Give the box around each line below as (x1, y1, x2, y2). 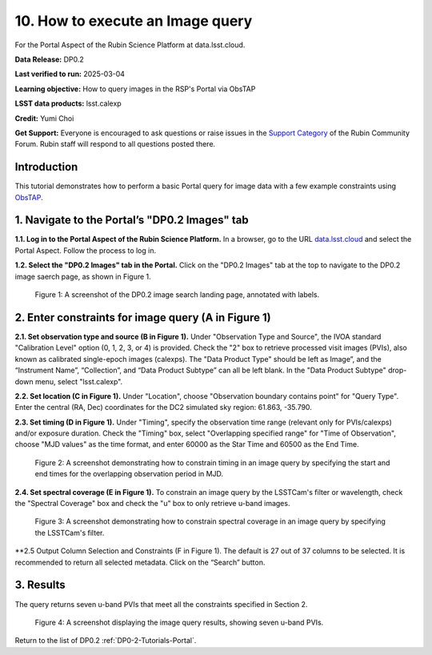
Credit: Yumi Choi (14, 113, 74, 123)
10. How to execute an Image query (14, 12, 253, 30)
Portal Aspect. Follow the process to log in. (14, 245, 156, 255)
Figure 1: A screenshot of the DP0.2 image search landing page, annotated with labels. (34, 290, 320, 299)
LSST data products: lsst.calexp (14, 98, 122, 108)
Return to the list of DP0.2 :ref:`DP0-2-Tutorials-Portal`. (14, 636, 197, 645)
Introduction (14, 160, 78, 174)
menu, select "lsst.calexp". (34, 376, 123, 386)
